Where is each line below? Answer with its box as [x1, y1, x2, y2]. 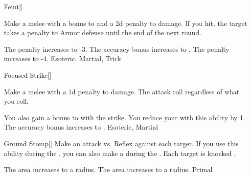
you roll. [4, 96, 29, 106]
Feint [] [4, 1, 23, 11]
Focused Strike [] [4, 69, 52, 80]
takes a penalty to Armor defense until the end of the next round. [4, 27, 202, 38]
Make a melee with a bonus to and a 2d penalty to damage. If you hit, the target [4, 18, 248, 28]
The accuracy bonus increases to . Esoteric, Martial [4, 122, 158, 132]
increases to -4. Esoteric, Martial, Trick [4, 53, 121, 64]
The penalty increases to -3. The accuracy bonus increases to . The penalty [4, 44, 229, 54]
